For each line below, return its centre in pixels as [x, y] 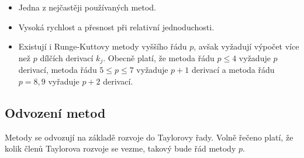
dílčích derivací [67, 57]
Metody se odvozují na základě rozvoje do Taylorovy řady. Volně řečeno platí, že [149, 137]
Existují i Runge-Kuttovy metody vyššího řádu [103, 46]
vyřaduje [64, 81]
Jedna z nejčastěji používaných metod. [87, 7]
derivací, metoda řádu [58, 70]
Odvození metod [55, 112]
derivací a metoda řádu [233, 70]
